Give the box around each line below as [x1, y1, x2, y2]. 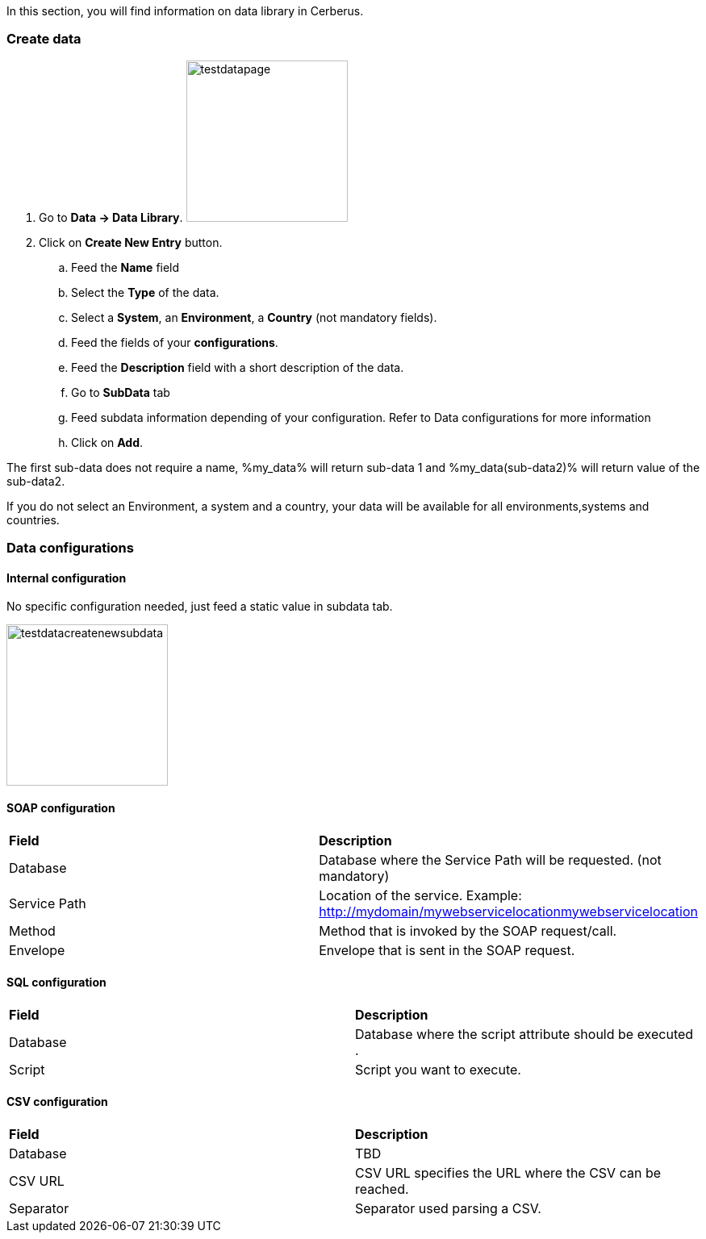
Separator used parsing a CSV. [355, 1200, 541, 1216]
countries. [6, 512, 60, 527]
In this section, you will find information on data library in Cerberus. [6, 4, 364, 18]
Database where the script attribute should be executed [355, 1025, 694, 1042]
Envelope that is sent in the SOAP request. [319, 941, 575, 958]
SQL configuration [6, 975, 107, 990]
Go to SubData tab [71, 385, 170, 399]
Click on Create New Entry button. [39, 235, 223, 249]
